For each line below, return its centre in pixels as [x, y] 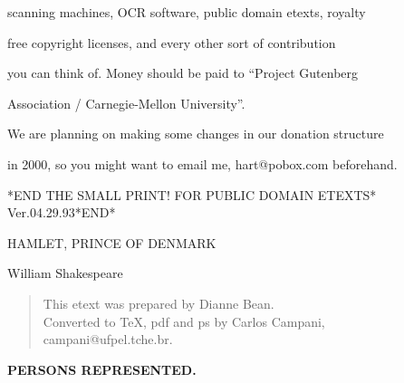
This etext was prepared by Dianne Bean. [159, 303]
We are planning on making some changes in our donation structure [196, 134]
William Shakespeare [65, 273]
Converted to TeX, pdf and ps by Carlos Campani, [184, 321]
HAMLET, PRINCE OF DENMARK [112, 242]
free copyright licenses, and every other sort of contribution [172, 42]
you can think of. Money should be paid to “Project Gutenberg [183, 73]
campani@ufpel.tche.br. [108, 339]
